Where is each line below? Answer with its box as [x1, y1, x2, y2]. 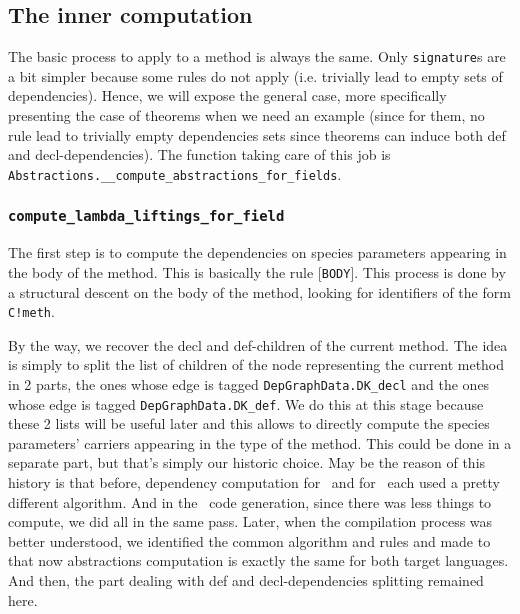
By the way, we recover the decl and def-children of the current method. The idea [8, 334, 508, 355]
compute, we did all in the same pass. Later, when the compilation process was [8, 511, 493, 532]
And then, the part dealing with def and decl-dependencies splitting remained [8, 570, 484, 591]
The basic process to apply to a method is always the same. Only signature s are [8, 46, 506, 67]
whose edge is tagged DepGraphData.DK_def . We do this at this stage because [8, 393, 484, 414]
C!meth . [8, 301, 55, 322]
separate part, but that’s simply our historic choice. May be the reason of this [8, 452, 486, 473]
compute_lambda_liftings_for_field [8, 208, 285, 225]
